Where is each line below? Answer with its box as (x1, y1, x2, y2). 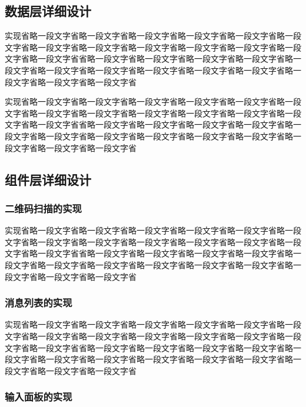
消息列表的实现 (5, 295, 72, 310)
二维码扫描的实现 (5, 201, 82, 215)
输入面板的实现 (5, 389, 72, 404)
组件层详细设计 (5, 170, 91, 188)
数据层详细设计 (5, 2, 91, 20)
